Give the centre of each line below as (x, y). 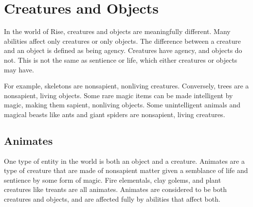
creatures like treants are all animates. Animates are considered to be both (115, 189)
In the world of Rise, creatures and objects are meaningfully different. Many (117, 31)
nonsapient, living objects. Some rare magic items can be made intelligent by (118, 95)
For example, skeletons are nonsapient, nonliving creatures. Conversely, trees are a (126, 86)
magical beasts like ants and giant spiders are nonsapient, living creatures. (115, 114)
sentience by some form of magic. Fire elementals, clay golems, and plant (113, 180)
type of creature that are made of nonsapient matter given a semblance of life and (126, 170)
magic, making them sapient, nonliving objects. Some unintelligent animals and (122, 105)
